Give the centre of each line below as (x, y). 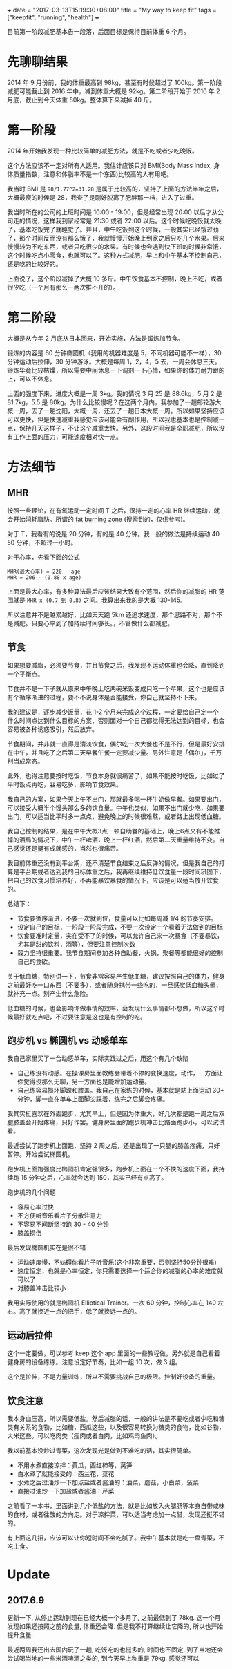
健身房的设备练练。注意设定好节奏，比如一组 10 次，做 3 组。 (94, 1362)
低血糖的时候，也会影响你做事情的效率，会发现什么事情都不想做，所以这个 (113, 1008)
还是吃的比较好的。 (35, 264)
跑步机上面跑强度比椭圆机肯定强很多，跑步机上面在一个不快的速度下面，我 (113, 1169)
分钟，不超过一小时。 (47, 543)
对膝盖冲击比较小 (41, 1288)
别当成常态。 (25, 761)
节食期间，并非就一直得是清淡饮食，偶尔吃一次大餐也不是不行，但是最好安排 (116, 744)
